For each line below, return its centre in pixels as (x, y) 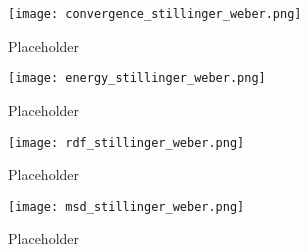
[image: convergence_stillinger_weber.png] (155, 14)
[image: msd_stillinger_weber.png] (126, 206)
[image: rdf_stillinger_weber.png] (126, 142)
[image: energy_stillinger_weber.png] (137, 78)
